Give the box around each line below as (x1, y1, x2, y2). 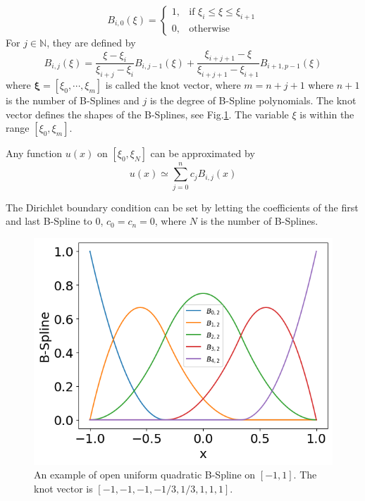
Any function (6, 146, 63, 161)
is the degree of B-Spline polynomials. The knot (149, 93, 357, 108)
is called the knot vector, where (105, 78, 241, 92)
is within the (299, 106, 354, 121)
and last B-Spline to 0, (6, 214, 104, 228)
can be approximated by (150, 146, 255, 161)
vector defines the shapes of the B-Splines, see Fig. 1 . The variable (6, 106, 289, 121)
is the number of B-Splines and (6, 93, 140, 108)
